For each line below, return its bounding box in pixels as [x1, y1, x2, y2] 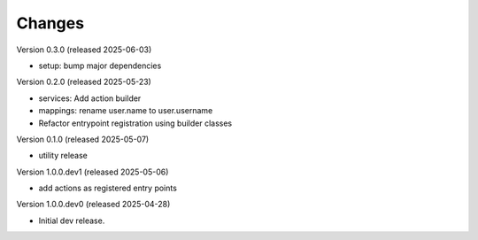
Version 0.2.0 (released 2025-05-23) [16, 76, 152, 88]
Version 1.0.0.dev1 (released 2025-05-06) [16, 166, 169, 177]
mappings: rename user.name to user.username [38, 105, 213, 116]
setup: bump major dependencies [38, 60, 162, 71]
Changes [16, 13, 84, 33]
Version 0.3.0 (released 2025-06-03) [16, 44, 152, 55]
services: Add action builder [38, 93, 142, 104]
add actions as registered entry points [38, 182, 177, 194]
